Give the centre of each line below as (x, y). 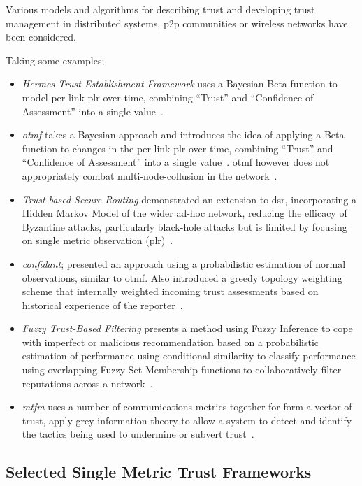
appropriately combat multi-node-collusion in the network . (150, 175)
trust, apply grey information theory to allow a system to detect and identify (187, 420)
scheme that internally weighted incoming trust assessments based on (170, 291)
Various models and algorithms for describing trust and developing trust (160, 9)
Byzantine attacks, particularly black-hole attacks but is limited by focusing (184, 226)
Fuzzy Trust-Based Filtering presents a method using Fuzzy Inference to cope (187, 328)
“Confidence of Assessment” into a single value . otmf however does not (176, 162)
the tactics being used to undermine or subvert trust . (138, 434)
